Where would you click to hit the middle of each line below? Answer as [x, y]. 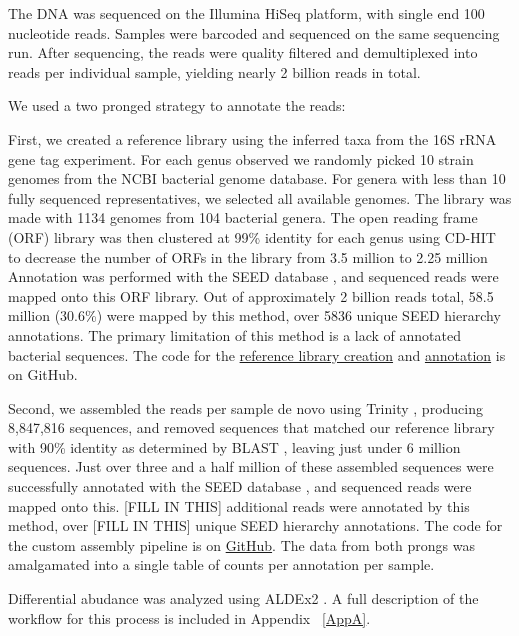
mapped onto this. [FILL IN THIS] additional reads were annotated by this [239, 505]
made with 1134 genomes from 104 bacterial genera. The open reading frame [243, 217]
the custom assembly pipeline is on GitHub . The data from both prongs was [241, 544]
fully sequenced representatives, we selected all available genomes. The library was [260, 197]
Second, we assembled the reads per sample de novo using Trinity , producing [245, 407]
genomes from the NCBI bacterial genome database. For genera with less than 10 [257, 178]
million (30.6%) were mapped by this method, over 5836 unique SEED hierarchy [254, 315]
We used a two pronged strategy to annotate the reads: [177, 105]
